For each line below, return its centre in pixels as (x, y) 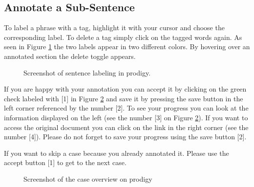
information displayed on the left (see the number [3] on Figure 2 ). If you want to (126, 117)
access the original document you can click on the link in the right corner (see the (126, 127)
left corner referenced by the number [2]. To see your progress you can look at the (126, 108)
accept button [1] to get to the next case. (65, 162)
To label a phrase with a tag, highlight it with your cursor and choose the (114, 28)
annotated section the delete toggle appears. (70, 56)
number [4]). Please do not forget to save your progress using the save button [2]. (125, 137)
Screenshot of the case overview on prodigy (88, 178)
